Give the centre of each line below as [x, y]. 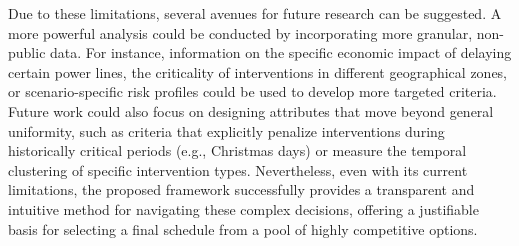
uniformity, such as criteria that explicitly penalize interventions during [226, 130]
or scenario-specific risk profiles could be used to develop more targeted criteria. [252, 91]
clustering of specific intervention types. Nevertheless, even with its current [238, 169]
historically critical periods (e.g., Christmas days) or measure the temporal [237, 150]
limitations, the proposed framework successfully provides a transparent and [241, 189]
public [27, 52]
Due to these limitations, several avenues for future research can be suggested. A [255, 13]
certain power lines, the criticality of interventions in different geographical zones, [258, 71]
